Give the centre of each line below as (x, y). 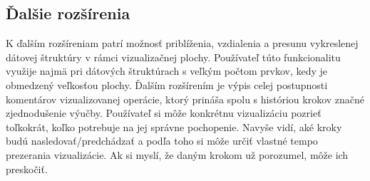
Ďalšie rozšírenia (68, 13)
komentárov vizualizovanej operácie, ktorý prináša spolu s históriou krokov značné (185, 99)
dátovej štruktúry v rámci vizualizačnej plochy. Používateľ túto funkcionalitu (173, 57)
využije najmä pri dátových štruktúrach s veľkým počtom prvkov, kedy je (167, 71)
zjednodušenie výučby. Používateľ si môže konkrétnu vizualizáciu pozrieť (164, 113)
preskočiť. (27, 169)
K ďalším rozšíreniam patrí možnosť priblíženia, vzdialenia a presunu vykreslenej (182, 43)
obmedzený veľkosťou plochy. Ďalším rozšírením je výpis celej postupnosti (167, 84)
